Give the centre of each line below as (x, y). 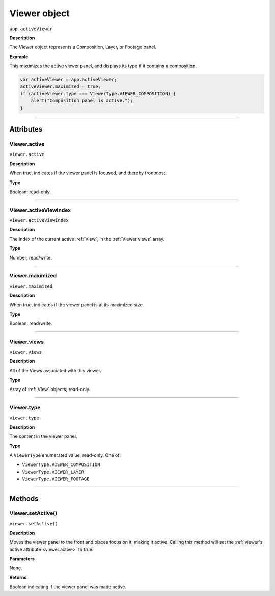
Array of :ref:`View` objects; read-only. (50, 390)
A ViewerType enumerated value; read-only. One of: (65, 455)
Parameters (22, 559)
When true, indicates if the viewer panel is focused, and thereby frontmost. (88, 173)
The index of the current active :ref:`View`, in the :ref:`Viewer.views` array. (87, 239)
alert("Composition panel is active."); (82, 101)
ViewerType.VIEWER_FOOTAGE (56, 479)
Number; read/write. (31, 257)
